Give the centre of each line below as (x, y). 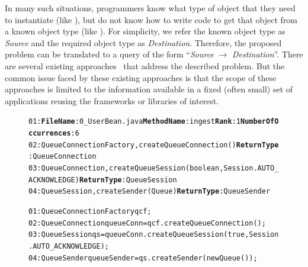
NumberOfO (260, 122)
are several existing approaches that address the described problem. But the (145, 65)
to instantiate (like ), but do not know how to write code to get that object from (151, 19)
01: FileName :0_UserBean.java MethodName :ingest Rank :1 (134, 122)
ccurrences (50, 133)
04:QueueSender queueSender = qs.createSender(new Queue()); (143, 258)
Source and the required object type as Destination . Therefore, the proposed (143, 42)
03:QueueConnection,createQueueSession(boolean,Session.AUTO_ (154, 168)
